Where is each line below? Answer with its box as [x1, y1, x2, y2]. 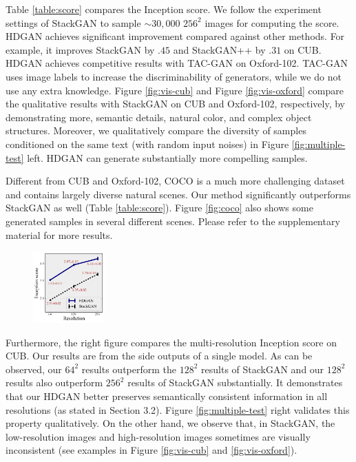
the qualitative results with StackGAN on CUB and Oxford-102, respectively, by [6, 96, 345, 111]
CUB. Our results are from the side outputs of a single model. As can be [6, 348, 313, 363]
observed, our [6, 361, 62, 376]
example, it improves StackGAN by [6, 42, 155, 56]
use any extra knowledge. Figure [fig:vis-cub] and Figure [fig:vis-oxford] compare [6, 83, 344, 97]
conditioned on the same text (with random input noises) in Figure [6, 136, 289, 151]
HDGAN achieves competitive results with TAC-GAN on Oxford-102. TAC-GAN [6, 56, 348, 70]
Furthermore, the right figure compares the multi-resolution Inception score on [6, 335, 337, 349]
